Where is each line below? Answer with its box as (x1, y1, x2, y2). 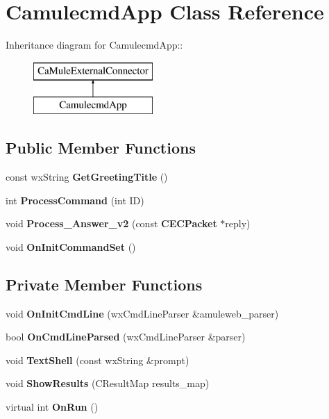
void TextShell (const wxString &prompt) (6, 352, 189, 367)
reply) (225, 216, 251, 231)
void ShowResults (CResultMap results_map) (6, 376, 210, 391)
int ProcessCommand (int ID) (6, 192, 144, 207)
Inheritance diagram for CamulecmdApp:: (6, 38, 183, 52)
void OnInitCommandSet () (6, 239, 136, 254)
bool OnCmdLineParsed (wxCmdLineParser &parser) (6, 329, 246, 344)
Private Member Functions (6, 273, 203, 295)
